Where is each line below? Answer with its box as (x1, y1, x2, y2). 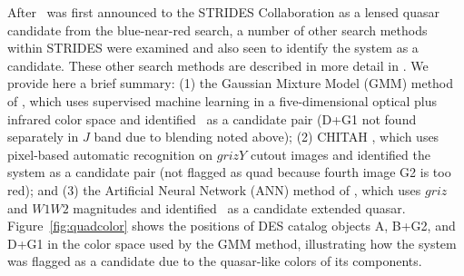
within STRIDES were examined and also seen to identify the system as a (7, 38, 419, 57)
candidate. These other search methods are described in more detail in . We (7, 55, 429, 74)
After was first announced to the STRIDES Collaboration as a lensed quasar (7, 3, 439, 21)
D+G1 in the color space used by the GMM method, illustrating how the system (7, 233, 457, 252)
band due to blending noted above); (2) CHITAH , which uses (94, 127, 439, 146)
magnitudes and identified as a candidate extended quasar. (73, 198, 406, 217)
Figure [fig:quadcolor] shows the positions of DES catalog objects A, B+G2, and (7, 216, 456, 235)
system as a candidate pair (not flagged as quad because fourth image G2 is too (7, 163, 451, 182)
